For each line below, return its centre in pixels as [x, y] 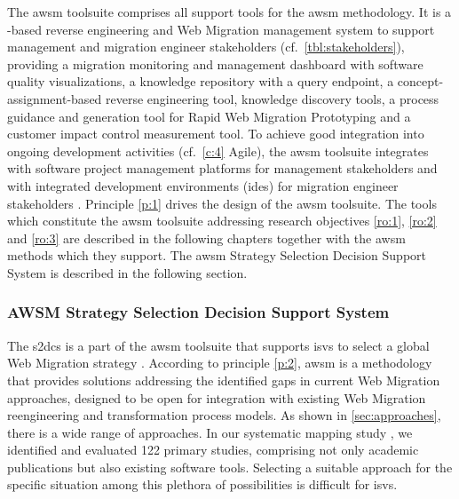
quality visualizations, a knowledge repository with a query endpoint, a [201, 81]
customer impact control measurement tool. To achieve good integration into [216, 134]
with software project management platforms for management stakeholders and [222, 168]
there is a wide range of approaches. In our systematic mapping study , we [210, 432]
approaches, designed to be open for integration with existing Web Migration [217, 397]
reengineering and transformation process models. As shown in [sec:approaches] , [224, 415]
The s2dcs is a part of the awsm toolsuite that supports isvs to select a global [218, 345]
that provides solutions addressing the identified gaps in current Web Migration [224, 380]
